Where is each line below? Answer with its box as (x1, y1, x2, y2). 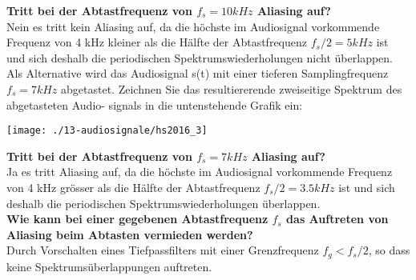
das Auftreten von (286, 210, 389, 227)
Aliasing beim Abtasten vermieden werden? (6, 226, 253, 242)
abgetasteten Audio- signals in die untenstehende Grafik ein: (6, 96, 303, 113)
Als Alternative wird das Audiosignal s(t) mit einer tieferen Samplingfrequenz (6, 65, 389, 82)
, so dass (368, 242, 410, 258)
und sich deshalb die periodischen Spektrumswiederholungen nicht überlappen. (6, 49, 393, 66)
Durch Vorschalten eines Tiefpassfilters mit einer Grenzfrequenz (6, 242, 319, 258)
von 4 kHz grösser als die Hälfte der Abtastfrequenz (6, 179, 261, 195)
